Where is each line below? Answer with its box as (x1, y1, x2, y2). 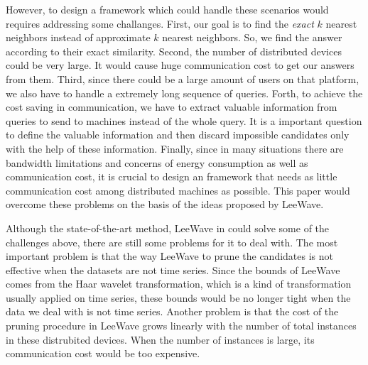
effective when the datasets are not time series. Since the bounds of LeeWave (6, 262, 340, 277)
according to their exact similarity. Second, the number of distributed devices (6, 43, 342, 58)
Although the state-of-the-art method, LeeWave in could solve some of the (6, 220, 330, 235)
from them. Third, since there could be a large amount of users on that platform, (6, 71, 359, 86)
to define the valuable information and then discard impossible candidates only (6, 127, 350, 142)
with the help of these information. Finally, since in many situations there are (6, 141, 344, 156)
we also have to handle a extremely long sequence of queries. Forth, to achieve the (6, 85, 363, 100)
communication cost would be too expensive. (6, 346, 200, 361)
